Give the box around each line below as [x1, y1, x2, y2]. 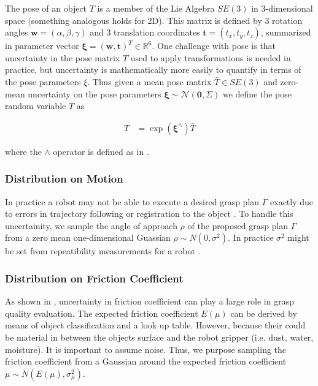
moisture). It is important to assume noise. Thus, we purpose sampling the [5, 342, 287, 355]
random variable [5, 99, 66, 112]
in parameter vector [5, 39, 79, 52]
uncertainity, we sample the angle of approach [5, 219, 177, 232]
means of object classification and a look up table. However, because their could [5, 319, 306, 331]
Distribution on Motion [5, 171, 123, 186]
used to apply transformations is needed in [130, 51, 291, 64]
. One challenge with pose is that [152, 39, 276, 52]
